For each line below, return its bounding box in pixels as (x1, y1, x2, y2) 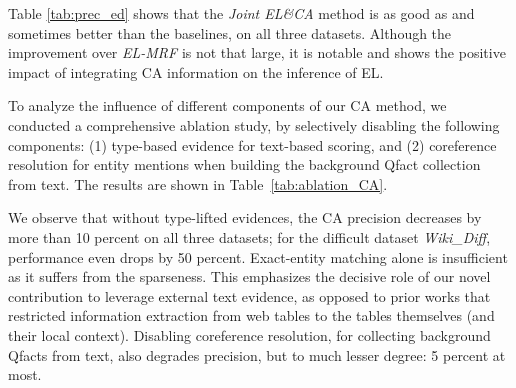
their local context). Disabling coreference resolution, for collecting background (8, 324, 491, 345)
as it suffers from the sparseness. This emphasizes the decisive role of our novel (8, 266, 491, 287)
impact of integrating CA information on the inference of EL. (8, 61, 384, 82)
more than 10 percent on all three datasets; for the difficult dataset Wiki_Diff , (8, 226, 491, 247)
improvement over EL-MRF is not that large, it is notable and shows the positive (8, 42, 506, 63)
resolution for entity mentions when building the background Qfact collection (8, 154, 481, 175)
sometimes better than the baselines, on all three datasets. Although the (8, 22, 452, 43)
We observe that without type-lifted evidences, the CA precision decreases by (8, 207, 482, 228)
